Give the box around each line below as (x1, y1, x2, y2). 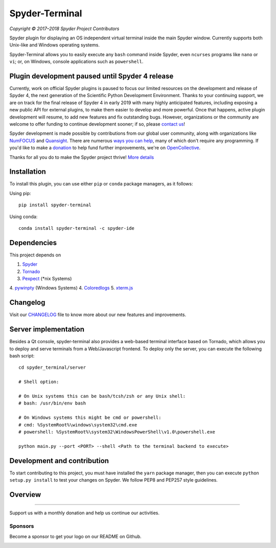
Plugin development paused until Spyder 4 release (9, 72, 174, 80)
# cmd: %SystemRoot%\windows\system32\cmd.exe (18, 422, 137, 427)
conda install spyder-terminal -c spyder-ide (18, 225, 135, 231)
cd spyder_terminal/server (18, 365, 86, 370)
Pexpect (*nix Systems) (22, 276, 72, 282)
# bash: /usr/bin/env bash (18, 400, 86, 406)
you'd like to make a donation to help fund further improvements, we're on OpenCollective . (9, 145, 201, 151)
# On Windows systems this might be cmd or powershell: (18, 415, 162, 421)
